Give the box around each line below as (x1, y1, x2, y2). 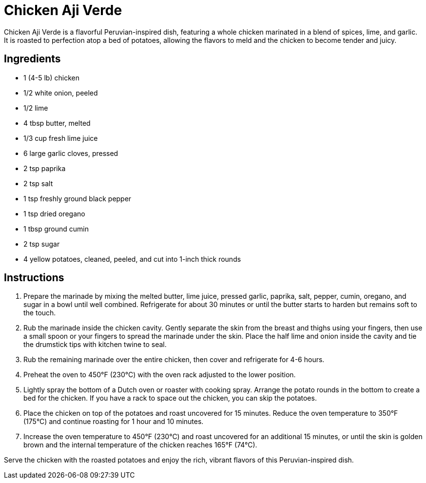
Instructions (4, 271, 64, 284)
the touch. (23, 309, 56, 317)
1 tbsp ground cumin (23, 224, 89, 233)
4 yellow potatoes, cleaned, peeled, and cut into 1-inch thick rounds (23, 254, 241, 263)
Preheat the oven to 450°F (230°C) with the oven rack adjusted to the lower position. (23, 370, 296, 379)
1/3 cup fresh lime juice (23, 134, 98, 142)
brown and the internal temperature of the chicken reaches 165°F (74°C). (23, 441, 257, 449)
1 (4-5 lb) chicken (23, 73, 79, 82)
